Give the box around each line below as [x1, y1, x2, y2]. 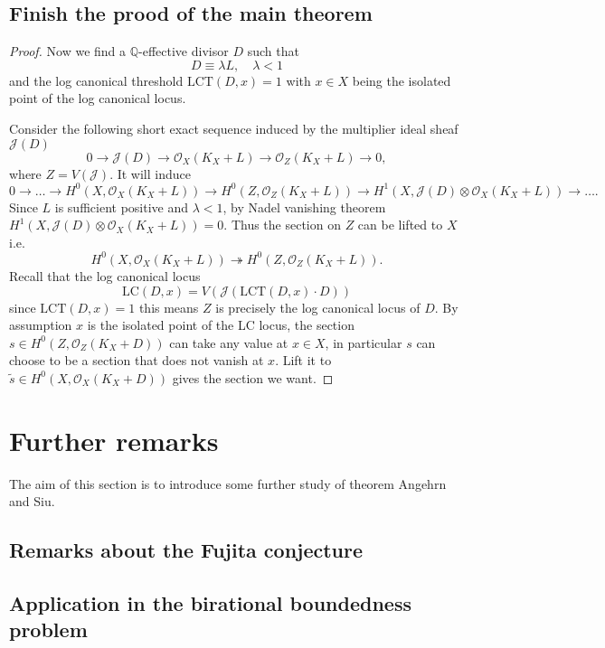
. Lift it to [275, 351, 332, 370]
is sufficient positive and [54, 197, 188, 216]
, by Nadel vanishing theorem [222, 197, 386, 216]
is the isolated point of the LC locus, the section [87, 315, 354, 334]
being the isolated [352, 70, 451, 89]
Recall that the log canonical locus [9, 266, 201, 285]
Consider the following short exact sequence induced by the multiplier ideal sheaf [9, 118, 458, 137]
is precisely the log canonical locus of [215, 297, 421, 316]
